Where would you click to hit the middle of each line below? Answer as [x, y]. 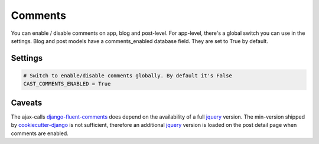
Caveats [27, 102]
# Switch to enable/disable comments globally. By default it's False [128, 76]
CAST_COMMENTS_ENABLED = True [67, 84]
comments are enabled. [40, 133]
